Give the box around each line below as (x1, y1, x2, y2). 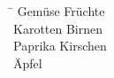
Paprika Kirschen (13, 36, 107, 55)
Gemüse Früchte (17, 2, 105, 19)
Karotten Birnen (13, 19, 103, 37)
